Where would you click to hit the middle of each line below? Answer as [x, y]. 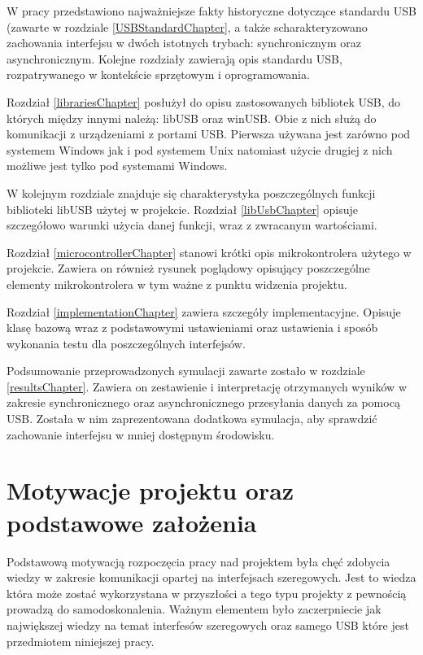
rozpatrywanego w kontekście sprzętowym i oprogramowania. [158, 74]
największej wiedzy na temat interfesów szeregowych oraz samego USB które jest [208, 624]
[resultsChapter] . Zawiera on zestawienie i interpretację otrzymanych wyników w [207, 386]
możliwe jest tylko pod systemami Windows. [117, 166]
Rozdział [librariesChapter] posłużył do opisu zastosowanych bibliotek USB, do [204, 101]
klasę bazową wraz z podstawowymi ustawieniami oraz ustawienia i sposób [192, 327]
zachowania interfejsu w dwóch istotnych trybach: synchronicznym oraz [184, 43]
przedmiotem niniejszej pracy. [81, 641]
